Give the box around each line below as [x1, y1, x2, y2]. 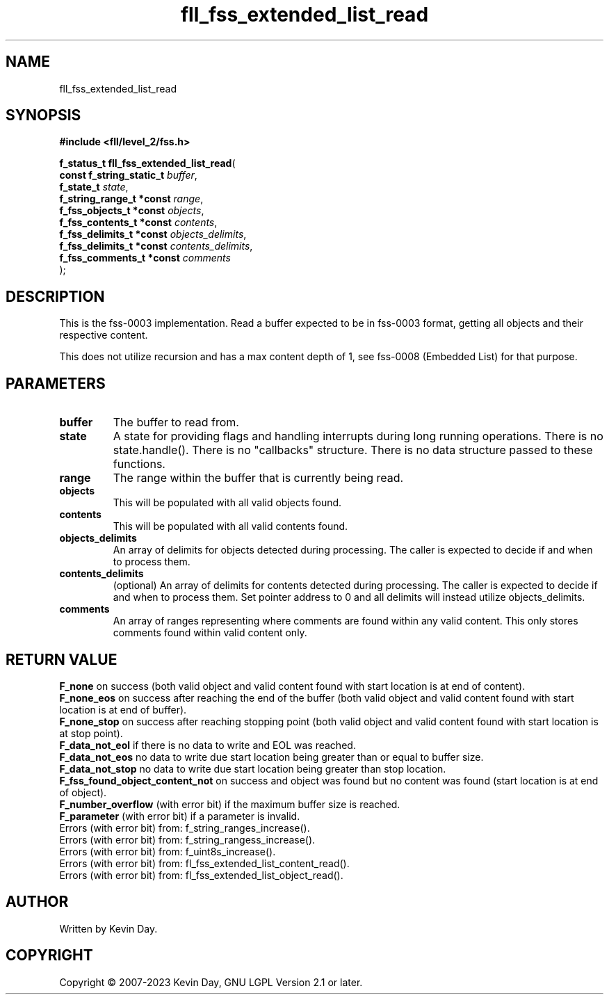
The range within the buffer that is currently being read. [113, 471, 404, 485]
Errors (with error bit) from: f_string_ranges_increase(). [59, 821, 310, 834]
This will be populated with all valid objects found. [113, 497, 342, 509]
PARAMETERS [6, 374, 106, 392]
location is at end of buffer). [59, 703, 187, 716]
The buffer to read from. [113, 415, 239, 430]
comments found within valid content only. [113, 627, 307, 639]
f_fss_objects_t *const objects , [59, 204, 204, 217]
